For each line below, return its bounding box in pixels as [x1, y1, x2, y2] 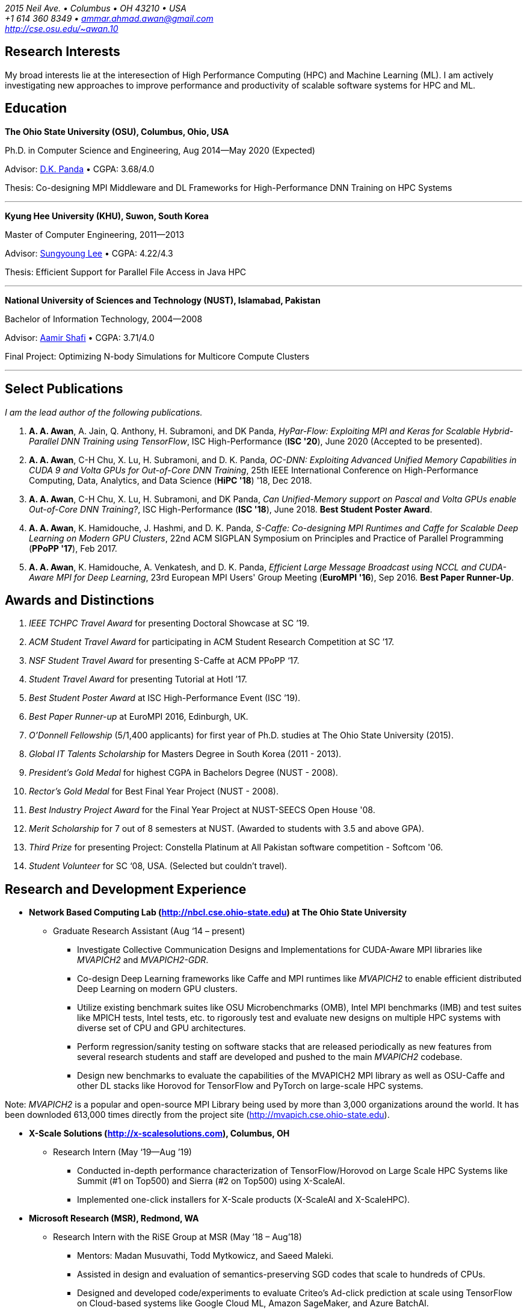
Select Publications [5, 381, 123, 397]
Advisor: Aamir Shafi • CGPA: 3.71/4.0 [5, 332, 155, 343]
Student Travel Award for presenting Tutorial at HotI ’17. [29, 674, 247, 685]
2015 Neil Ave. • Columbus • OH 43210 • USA [5, 3, 186, 13]
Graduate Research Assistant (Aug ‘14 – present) [53, 926, 245, 937]
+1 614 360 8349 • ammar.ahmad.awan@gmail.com [5, 13, 214, 23]
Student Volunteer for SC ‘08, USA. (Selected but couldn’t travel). [29, 861, 287, 872]
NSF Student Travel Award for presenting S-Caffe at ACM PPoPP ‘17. [29, 655, 300, 666]
